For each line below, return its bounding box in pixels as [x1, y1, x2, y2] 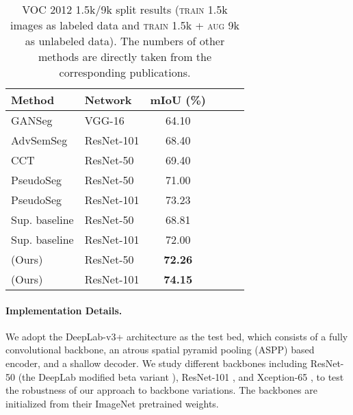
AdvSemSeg [11, 132, 68, 148]
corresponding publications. [59, 64, 191, 80]
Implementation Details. [5, 303, 122, 317]
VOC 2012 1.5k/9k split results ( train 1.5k [22, 1, 228, 17]
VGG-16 [84, 112, 125, 128]
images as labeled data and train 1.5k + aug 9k [10, 17, 239, 33]
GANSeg [11, 112, 53, 128]
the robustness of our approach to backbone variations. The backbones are [5, 383, 317, 397]
